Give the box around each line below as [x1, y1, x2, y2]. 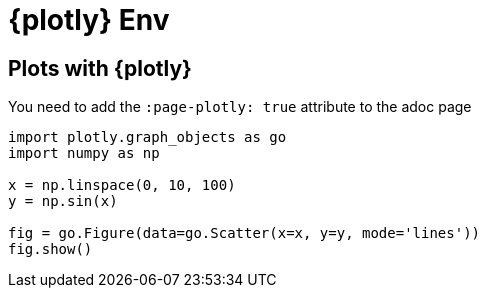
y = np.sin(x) [8, 193, 118, 210]
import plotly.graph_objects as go [8, 129, 287, 146]
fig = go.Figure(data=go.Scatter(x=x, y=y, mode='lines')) [8, 225, 481, 242]
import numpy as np [8, 145, 160, 162]
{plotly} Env [8, 3, 170, 37]
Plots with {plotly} [8, 55, 192, 81]
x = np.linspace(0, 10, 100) [8, 177, 236, 194]
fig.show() [8, 241, 93, 258]
